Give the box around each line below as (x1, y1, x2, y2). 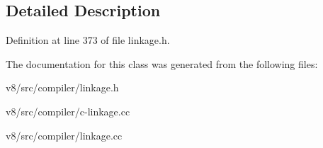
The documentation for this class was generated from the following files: (6, 56, 318, 71)
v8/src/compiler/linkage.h (6, 80, 119, 95)
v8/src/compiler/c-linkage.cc (6, 103, 130, 118)
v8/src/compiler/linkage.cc (6, 127, 123, 142)
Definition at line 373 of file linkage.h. (6, 33, 170, 47)
